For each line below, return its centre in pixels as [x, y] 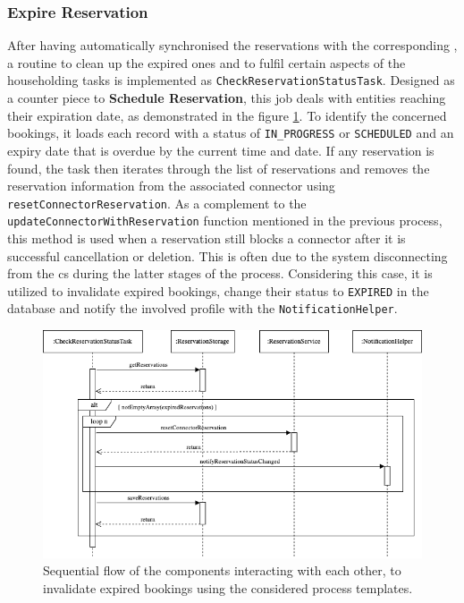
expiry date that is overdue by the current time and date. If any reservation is [221, 150]
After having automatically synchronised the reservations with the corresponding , [232, 45]
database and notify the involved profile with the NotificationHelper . [202, 308]
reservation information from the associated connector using [171, 186]
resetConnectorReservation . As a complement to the [157, 203]
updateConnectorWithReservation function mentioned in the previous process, [225, 221]
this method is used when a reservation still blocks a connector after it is [207, 238]
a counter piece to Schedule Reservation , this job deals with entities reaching [227, 98]
